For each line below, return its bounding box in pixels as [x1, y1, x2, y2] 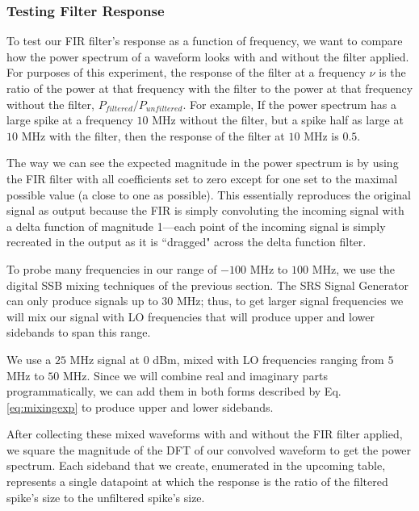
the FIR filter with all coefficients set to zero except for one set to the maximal [6, 170, 398, 186]
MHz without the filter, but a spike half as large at [152, 111, 404, 128]
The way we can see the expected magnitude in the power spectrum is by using [6, 154, 399, 171]
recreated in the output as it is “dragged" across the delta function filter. [6, 233, 367, 250]
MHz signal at [69, 350, 140, 367]
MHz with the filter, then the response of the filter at [21, 127, 285, 144]
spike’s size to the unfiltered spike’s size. [6, 488, 205, 505]
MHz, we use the [312, 260, 395, 277]
